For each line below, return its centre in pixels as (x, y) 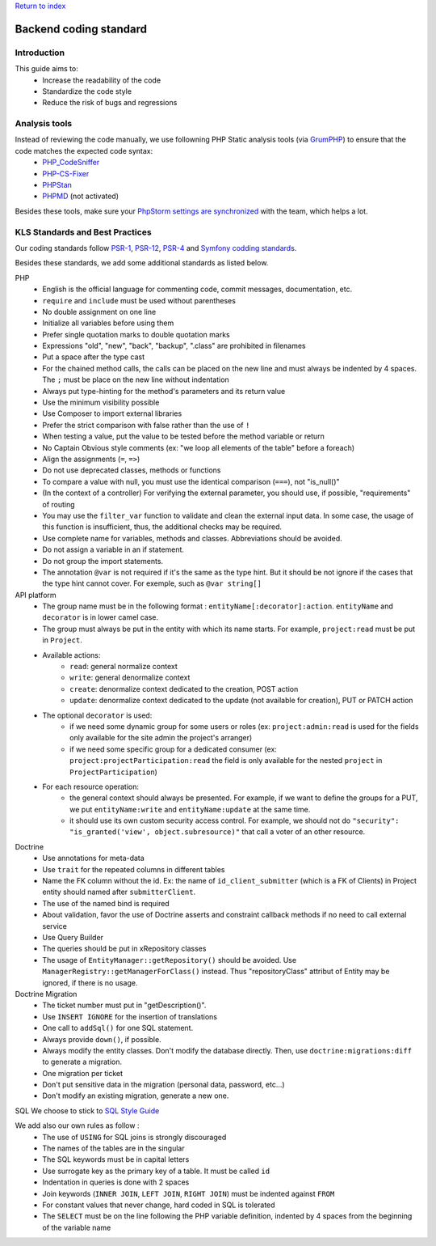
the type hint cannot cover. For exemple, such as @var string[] (152, 583)
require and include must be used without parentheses (139, 300)
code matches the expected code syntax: (84, 150)
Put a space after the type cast (94, 357)
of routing (59, 504)
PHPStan (57, 185)
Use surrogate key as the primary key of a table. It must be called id (156, 1171)
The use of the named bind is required (106, 903)
